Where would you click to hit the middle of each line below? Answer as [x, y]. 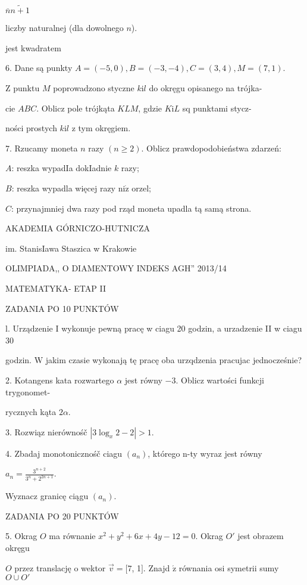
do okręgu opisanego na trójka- [206, 88]
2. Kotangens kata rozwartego [60, 380]
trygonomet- [28, 391]
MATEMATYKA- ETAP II [56, 288]
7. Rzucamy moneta [42, 148]
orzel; [141, 188]
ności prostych [31, 128]
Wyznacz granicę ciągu [47, 496]
